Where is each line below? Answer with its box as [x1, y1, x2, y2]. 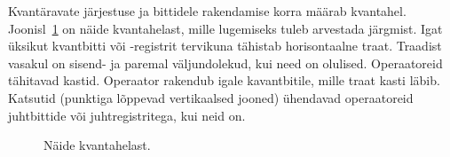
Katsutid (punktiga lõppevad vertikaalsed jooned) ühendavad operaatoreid [8, 88, 414, 106]
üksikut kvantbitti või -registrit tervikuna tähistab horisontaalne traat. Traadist [8, 36, 442, 55]
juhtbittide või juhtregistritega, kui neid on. [8, 106, 246, 124]
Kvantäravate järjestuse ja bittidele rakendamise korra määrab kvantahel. [8, 2, 407, 20]
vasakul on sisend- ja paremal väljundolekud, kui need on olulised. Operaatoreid [8, 53, 443, 72]
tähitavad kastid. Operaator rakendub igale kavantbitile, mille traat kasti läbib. [8, 71, 440, 90]
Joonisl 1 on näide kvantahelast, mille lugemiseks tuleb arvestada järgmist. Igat [8, 19, 443, 37]
